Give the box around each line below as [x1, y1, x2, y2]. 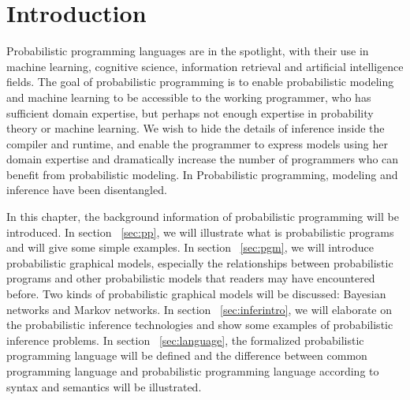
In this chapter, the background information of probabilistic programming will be [6, 208, 399, 225]
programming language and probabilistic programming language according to [6, 363, 379, 379]
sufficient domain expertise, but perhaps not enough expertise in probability [6, 104, 374, 121]
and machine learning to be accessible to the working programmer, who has [6, 88, 371, 105]
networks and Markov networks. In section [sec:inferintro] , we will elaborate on [6, 301, 392, 317]
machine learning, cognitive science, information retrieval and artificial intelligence [6, 58, 404, 74]
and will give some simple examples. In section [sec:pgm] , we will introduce [6, 239, 374, 256]
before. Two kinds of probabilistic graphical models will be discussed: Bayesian [6, 286, 386, 302]
